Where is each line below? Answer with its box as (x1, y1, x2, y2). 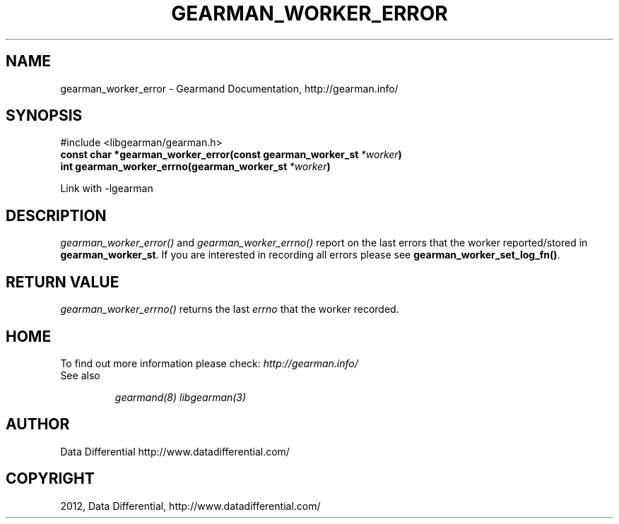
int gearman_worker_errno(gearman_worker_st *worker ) (60, 160, 331, 173)
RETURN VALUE (6, 273, 119, 291)
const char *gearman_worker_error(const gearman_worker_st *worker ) (60, 148, 402, 161)
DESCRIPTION (6, 206, 107, 225)
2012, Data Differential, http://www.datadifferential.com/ (60, 499, 321, 512)
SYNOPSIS (6, 107, 83, 125)
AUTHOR (6, 415, 70, 434)
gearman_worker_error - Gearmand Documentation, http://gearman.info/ (60, 82, 399, 95)
